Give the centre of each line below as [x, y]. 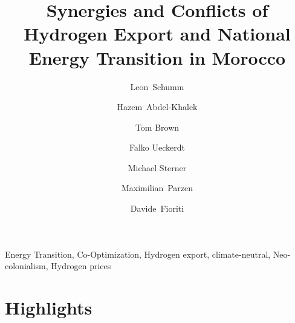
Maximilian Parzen [157, 188]
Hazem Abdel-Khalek [157, 107]
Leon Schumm [157, 86]
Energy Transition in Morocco [157, 57]
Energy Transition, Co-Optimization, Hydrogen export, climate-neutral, [138, 254]
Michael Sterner [157, 167]
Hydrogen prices [81, 266]
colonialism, [27, 266]
